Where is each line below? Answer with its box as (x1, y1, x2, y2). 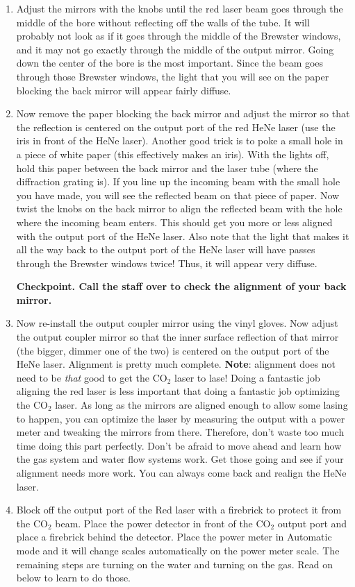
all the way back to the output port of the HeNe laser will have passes (16, 242, 315, 257)
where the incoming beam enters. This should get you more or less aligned (16, 214, 333, 229)
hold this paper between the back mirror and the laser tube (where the (16, 160, 318, 175)
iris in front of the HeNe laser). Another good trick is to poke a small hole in (16, 133, 343, 148)
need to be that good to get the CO (16, 370, 167, 384)
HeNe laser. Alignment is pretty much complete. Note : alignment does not (16, 357, 336, 371)
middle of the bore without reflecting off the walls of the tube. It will (16, 15, 310, 29)
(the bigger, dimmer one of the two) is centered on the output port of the (16, 343, 329, 357)
